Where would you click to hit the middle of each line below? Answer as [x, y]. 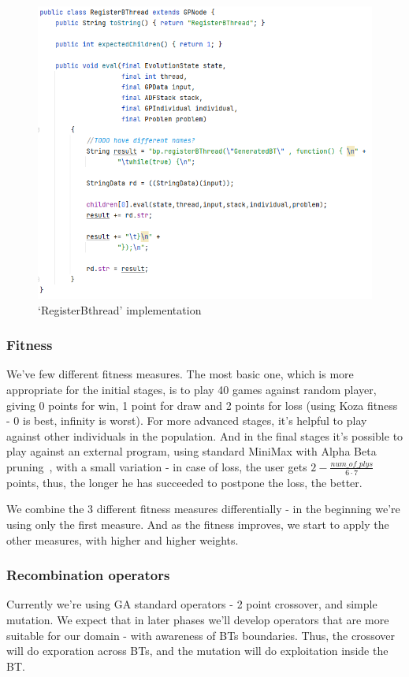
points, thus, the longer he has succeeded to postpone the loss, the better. [184, 482]
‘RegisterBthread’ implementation [120, 309]
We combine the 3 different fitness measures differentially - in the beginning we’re [203, 509]
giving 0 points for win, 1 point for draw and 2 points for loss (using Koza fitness [202, 405]
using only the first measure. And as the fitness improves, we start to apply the [198, 524]
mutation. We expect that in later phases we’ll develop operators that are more [198, 619]
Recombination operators [88, 575]
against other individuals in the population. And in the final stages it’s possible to [205, 435]
